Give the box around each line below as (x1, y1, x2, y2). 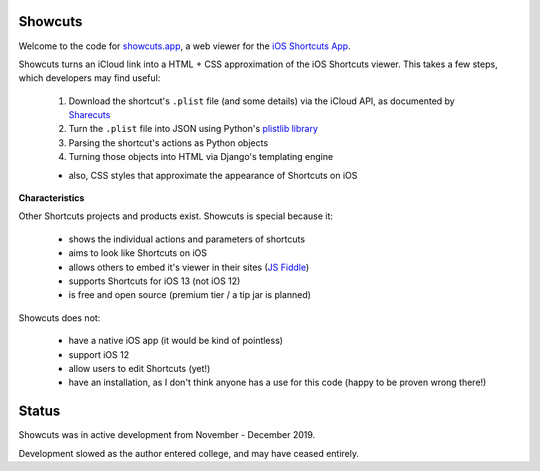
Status (18, 403, 61, 420)
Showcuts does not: (18, 311, 101, 324)
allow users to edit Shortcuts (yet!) (68, 362, 211, 374)
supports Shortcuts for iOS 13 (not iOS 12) (68, 275, 241, 287)
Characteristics (18, 192, 85, 204)
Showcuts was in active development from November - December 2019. (18, 429, 316, 441)
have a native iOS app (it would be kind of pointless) (68, 335, 284, 347)
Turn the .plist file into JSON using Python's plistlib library (68, 123, 319, 135)
